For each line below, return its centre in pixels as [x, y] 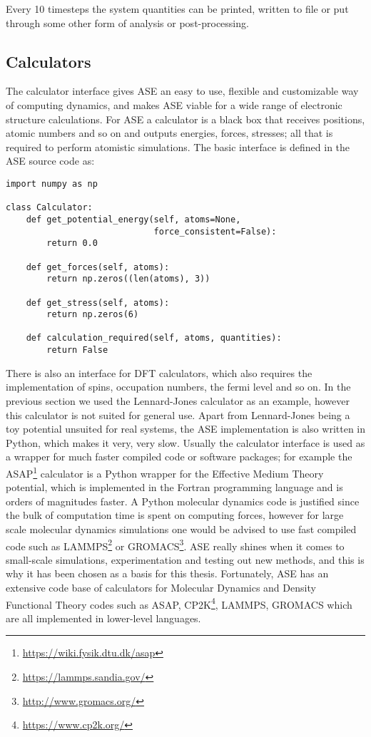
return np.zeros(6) [93, 315]
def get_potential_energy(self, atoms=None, [133, 219]
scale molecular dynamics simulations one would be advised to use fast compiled [181, 529]
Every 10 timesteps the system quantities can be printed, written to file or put [177, 9]
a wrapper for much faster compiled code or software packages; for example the [179, 457]
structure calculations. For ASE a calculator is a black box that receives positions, [185, 119]
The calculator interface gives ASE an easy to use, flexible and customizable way [182, 91]
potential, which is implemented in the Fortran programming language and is [174, 487]
